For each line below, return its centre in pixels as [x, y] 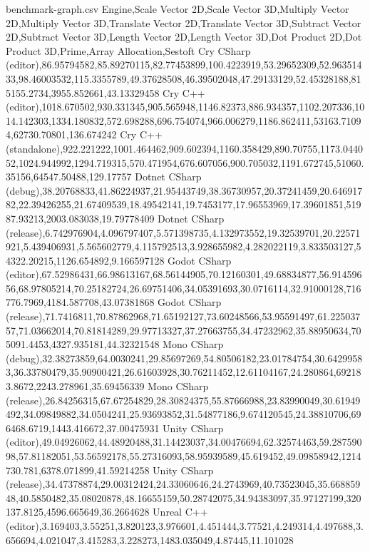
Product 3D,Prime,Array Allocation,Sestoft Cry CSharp [128, 50]
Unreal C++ [180, 512]
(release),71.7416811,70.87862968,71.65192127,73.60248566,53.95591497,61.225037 [183, 316]
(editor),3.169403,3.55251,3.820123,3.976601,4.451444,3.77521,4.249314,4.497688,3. [185, 525]
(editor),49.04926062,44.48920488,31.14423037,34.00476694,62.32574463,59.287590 [184, 442]
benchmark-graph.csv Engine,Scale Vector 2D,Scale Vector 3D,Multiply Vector [178, 9]
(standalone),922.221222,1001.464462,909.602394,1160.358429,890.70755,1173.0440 [185, 148]
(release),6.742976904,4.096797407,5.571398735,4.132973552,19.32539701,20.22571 [183, 232]
